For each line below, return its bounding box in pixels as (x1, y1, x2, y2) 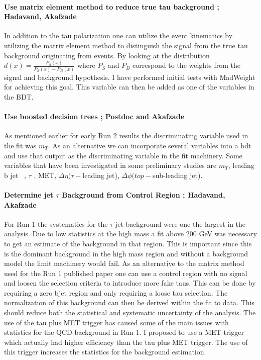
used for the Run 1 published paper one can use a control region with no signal (4, 267, 247, 278)
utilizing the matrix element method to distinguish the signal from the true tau (4, 40, 248, 50)
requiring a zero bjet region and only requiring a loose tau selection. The (4, 287, 228, 298)
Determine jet (4, 189, 54, 200)
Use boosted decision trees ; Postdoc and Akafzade (4, 111, 185, 122)
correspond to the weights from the (132, 60, 240, 70)
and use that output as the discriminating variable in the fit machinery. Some (4, 150, 242, 160)
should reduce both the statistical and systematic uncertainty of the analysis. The (4, 307, 256, 318)
